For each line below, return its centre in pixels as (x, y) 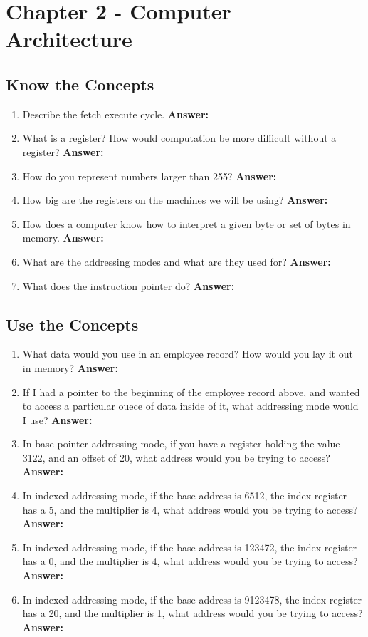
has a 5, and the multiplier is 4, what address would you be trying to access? (190, 509)
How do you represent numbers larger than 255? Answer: (149, 176)
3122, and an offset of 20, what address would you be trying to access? (176, 457)
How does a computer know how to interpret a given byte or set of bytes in (186, 223)
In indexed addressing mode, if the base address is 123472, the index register (190, 547)
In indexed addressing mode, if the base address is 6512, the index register (185, 496)
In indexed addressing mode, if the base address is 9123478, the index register (192, 599)
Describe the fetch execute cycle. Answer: (115, 114)
